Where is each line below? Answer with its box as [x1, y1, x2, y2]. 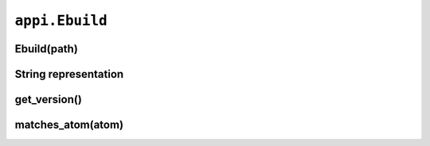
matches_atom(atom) [14, 118, 123, 132]
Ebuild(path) [14, 42, 79, 56]
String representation [14, 67, 124, 81]
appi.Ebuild [14, 12, 107, 29]
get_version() [14, 93, 83, 106]
